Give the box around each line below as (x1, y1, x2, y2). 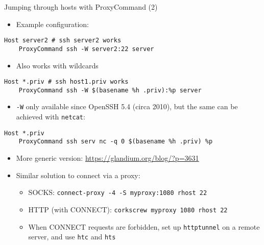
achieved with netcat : (16, 111, 85, 122)
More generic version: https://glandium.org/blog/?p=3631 (16, 153, 199, 163)
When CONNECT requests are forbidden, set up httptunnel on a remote (28, 221, 260, 232)
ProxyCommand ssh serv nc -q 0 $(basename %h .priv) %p (18, 138, 213, 145)
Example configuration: (16, 18, 89, 29)
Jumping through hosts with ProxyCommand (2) (4, 2, 158, 12)
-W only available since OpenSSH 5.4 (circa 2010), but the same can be (16, 101, 238, 112)
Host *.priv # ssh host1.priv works (4, 78, 129, 86)
